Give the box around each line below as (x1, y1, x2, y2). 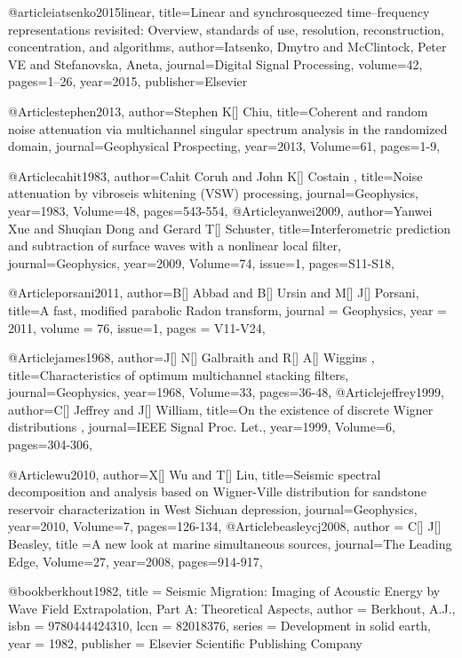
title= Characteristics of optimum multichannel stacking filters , (8, 365, 349, 384)
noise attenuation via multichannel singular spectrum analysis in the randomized (8, 119, 448, 138)
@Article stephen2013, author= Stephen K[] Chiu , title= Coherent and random (8, 101, 428, 120)
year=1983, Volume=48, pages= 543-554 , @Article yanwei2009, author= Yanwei (8, 201, 433, 219)
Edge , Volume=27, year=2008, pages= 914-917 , (8, 551, 263, 570)
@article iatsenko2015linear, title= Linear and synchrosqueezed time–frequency (8, 3, 430, 20)
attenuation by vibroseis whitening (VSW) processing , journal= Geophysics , (8, 184, 418, 202)
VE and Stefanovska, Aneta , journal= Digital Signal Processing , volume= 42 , (8, 54, 423, 73)
